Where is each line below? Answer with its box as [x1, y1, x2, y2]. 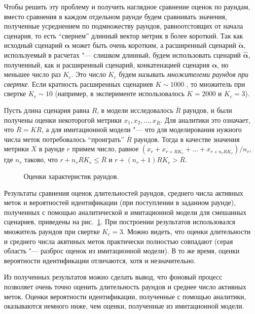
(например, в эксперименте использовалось [55, 88, 185, 99]
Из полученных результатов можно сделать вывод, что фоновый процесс [4, 272, 222, 282]
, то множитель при [186, 78, 245, 89]
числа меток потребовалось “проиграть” [4, 134, 124, 144]
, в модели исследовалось [97, 105, 174, 115]
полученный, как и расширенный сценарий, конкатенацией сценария [4, 59, 210, 70]
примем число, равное [72, 143, 139, 154]
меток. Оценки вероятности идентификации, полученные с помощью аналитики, [4, 291, 246, 301]
